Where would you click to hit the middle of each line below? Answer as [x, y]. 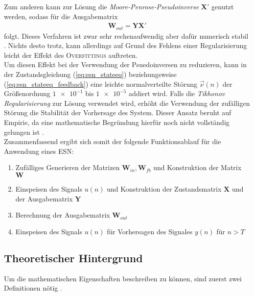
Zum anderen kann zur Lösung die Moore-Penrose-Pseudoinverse [102, 6]
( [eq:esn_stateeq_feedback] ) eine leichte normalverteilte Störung [101, 84]
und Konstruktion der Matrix [197, 167]
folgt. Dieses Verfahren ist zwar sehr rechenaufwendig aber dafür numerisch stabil [126, 36]
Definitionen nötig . [33, 288]
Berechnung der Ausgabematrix [63, 215]
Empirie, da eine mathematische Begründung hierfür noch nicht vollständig [117, 122]
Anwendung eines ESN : [39, 151]
